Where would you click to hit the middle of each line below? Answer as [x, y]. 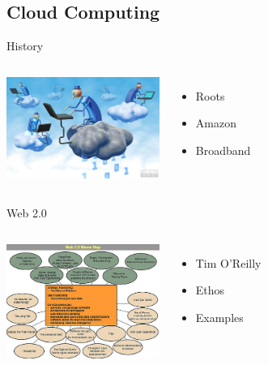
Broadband [223, 150]
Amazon [216, 123]
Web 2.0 [27, 212]
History [25, 46]
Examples [219, 317]
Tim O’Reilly [228, 262]
